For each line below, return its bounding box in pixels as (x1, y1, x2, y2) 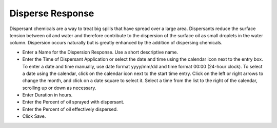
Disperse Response (9, 8, 94, 19)
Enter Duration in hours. (22, 92, 73, 98)
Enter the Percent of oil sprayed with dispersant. (22, 99, 125, 105)
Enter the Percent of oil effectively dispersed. (22, 106, 118, 112)
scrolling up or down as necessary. (22, 85, 96, 91)
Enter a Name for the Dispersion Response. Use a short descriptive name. (22, 49, 179, 55)
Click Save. (22, 113, 46, 119)
